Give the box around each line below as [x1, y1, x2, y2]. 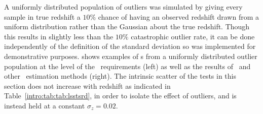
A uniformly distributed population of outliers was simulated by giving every [4, 2, 243, 12]
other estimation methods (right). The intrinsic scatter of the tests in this [4, 71, 237, 81]
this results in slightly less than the [4, 31, 114, 41]
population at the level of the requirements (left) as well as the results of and [4, 61, 251, 71]
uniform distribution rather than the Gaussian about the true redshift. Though [4, 21, 250, 32]
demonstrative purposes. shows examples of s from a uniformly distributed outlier [4, 50, 257, 61]
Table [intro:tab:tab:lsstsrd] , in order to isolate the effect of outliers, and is [4, 90, 237, 101]
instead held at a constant [4, 100, 85, 110]
